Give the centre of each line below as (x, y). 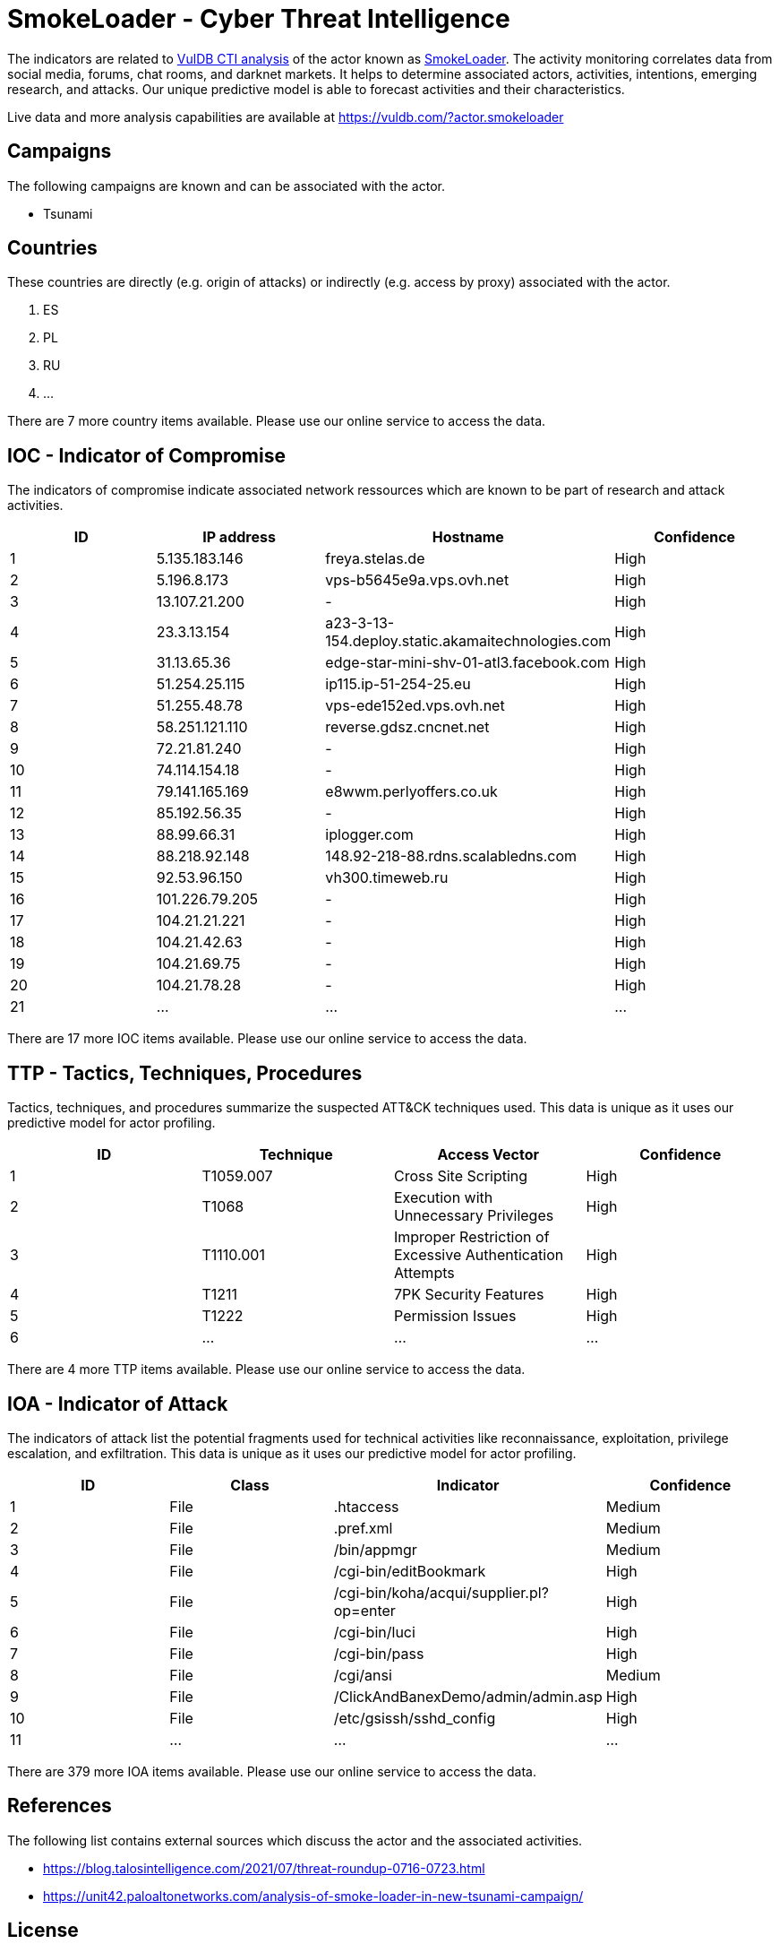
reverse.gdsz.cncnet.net (407, 727)
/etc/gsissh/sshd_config (415, 1718)
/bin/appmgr (375, 1549)
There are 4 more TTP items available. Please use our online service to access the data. (266, 1369)
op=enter (364, 1610)
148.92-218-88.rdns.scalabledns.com (451, 856)
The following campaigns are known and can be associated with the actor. (226, 186)
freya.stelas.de (375, 559)
